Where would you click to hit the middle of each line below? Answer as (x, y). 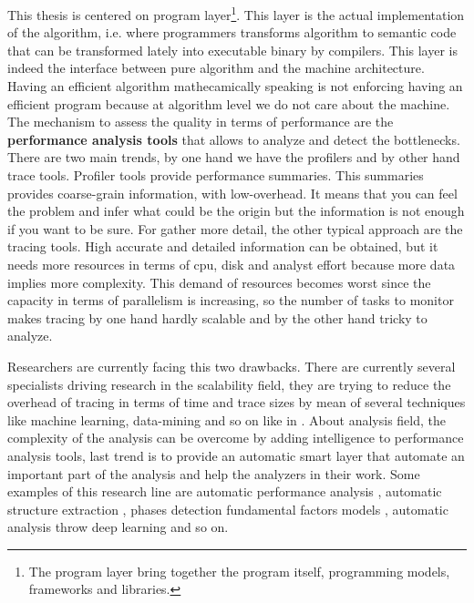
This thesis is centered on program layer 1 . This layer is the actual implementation (236, 13)
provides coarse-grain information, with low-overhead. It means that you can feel (232, 193)
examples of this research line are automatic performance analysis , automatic (225, 491)
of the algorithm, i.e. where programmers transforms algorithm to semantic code (232, 32)
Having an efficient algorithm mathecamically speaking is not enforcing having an (235, 86)
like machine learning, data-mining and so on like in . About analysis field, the (227, 419)
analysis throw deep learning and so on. (118, 527)
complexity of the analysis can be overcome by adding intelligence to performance (236, 438)
